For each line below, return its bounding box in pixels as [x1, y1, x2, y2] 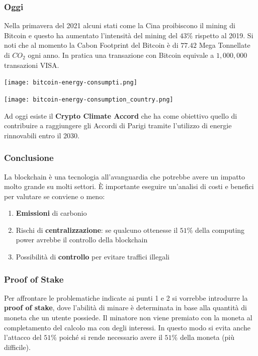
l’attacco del [4, 332, 42, 342]
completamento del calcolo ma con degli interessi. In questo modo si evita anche [4, 322, 250, 332]
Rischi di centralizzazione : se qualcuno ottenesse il [16, 224, 178, 235]
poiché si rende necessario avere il [59, 332, 162, 342]
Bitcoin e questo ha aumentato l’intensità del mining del [4, 30, 178, 40]
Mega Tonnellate [199, 40, 250, 50]
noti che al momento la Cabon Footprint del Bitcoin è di [4, 40, 179, 50]
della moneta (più [180, 332, 235, 342]
